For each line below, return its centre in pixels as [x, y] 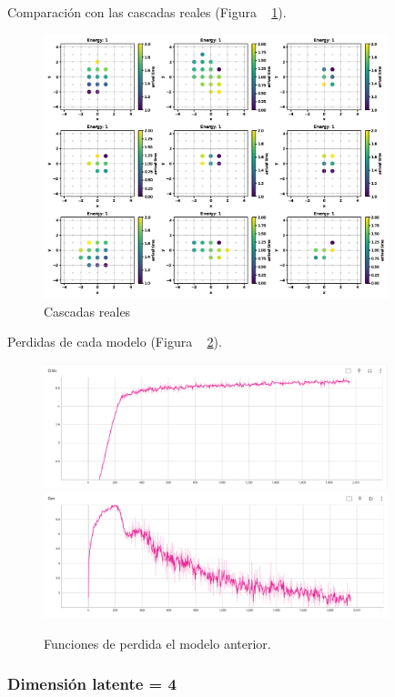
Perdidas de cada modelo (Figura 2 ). [115, 342]
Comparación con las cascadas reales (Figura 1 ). [147, 12]
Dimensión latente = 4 [92, 684]
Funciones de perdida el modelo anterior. [157, 643]
